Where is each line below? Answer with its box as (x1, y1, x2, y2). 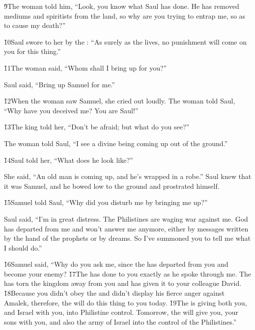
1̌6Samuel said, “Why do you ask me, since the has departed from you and (4, 259, 228, 269)
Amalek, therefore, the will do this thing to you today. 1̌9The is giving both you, (4, 297, 247, 307)
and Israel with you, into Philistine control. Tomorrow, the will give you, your (4, 307, 238, 317)
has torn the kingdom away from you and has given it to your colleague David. (4, 278, 242, 288)
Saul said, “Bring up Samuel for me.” (4, 79, 115, 89)
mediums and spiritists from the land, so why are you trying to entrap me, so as (4, 10, 246, 21)
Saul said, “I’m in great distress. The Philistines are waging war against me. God (4, 213, 248, 224)
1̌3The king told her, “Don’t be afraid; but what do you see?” (4, 122, 190, 132)
